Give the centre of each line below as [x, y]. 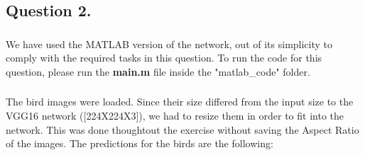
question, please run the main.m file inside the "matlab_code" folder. [158, 71]
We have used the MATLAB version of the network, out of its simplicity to [169, 44]
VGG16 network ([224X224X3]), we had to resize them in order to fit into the [175, 115]
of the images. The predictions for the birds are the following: [140, 143]
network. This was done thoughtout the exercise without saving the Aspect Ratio [182, 129]
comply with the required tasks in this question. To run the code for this [164, 58]
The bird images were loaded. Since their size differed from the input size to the [180, 102]
